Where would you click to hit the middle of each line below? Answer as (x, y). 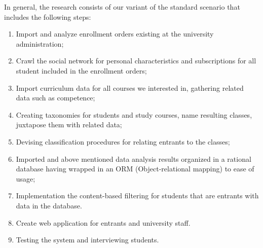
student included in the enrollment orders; (81, 70)
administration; (40, 43)
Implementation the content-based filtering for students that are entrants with (137, 196)
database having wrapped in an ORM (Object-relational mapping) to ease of (135, 169)
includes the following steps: (48, 16)
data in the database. (49, 205)
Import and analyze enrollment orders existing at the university (115, 34)
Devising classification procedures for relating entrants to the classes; (123, 141)
